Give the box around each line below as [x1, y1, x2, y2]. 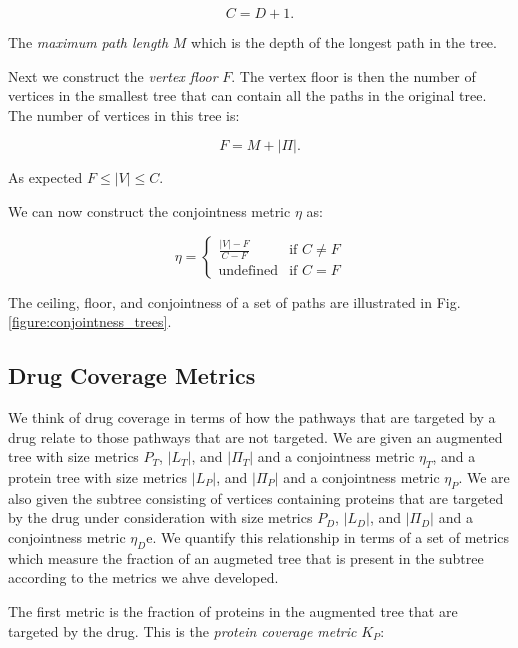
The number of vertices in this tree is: [8, 104, 240, 125]
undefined [218, 264, 279, 279]
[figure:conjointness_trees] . [8, 311, 172, 332]
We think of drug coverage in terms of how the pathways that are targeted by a [8, 406, 496, 427]
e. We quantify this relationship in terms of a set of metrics [146, 526, 510, 547]
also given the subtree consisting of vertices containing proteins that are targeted [8, 487, 504, 508]
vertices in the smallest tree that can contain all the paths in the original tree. [8, 85, 487, 106]
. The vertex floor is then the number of [231, 65, 476, 86]
